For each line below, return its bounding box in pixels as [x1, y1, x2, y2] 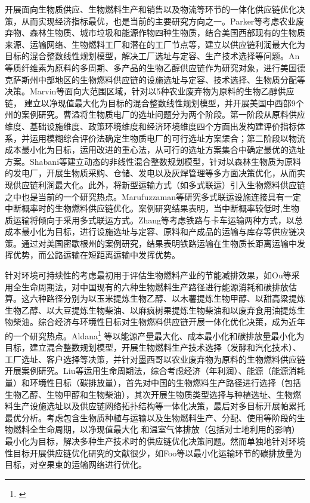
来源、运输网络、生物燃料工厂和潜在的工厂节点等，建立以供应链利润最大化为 [5, 38, 305, 50]
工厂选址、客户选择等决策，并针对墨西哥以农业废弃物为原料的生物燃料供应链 [5, 352, 305, 365]
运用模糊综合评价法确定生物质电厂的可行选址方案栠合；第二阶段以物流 [29, 131, 305, 144]
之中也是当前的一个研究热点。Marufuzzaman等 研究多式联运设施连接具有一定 [5, 190, 302, 203]
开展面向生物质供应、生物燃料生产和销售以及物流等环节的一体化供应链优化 [5, 3, 297, 15]
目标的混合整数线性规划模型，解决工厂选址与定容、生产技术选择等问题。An [5, 50, 300, 62]
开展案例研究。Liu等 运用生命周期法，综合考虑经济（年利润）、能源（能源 [5, 364, 289, 377]
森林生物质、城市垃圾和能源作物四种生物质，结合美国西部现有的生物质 [29, 26, 305, 39]
